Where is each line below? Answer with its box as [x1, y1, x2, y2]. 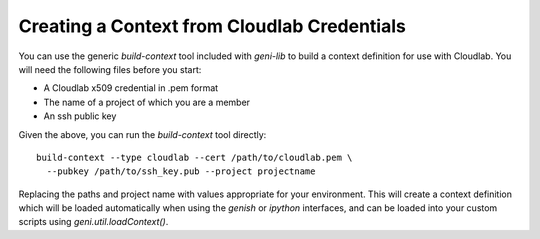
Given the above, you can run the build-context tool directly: [18, 128, 267, 140]
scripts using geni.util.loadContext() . [18, 216, 169, 228]
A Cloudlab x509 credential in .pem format [43, 82, 219, 94]
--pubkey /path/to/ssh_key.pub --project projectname [46, 166, 316, 177]
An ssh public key [43, 110, 117, 122]
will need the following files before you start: [18, 63, 202, 75]
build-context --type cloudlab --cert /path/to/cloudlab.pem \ [36, 151, 353, 163]
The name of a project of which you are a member [43, 96, 250, 108]
